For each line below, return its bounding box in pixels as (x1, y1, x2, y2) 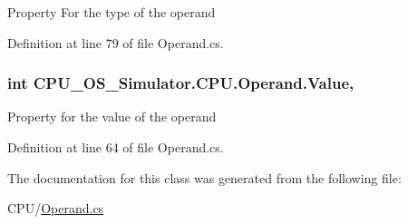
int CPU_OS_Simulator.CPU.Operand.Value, (7, 72, 355, 94)
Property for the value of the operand (7, 107, 217, 126)
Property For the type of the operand (7, 3, 216, 21)
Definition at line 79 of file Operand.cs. (7, 33, 224, 52)
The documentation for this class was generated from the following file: (7, 168, 402, 187)
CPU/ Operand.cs (7, 199, 104, 218)
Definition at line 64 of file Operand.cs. (7, 138, 224, 156)
